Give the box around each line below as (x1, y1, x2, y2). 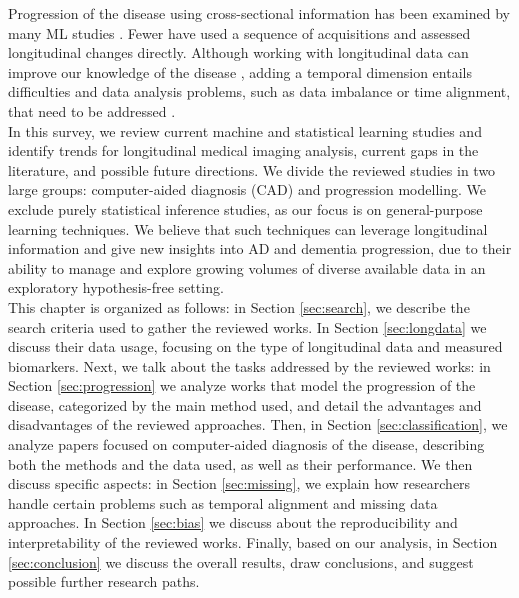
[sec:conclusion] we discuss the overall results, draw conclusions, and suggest (8, 551, 474, 572)
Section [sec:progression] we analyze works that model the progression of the (8, 375, 476, 396)
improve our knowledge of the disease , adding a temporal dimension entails (8, 61, 472, 82)
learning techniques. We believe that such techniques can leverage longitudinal (8, 218, 488, 239)
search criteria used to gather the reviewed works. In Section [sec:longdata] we (8, 316, 487, 337)
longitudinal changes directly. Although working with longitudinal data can (8, 42, 469, 63)
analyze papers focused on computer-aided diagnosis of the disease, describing (8, 434, 485, 455)
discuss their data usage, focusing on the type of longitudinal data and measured (8, 336, 503, 357)
